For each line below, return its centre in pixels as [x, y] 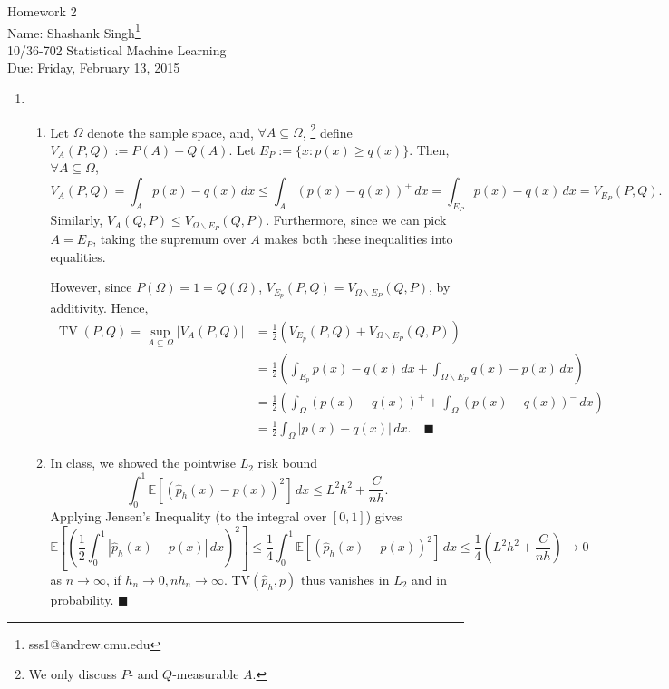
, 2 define [327, 131]
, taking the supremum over [170, 239]
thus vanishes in [345, 579]
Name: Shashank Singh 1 [74, 31]
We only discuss [73, 674]
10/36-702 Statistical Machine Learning [117, 49]
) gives [384, 516]
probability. [82, 599]
